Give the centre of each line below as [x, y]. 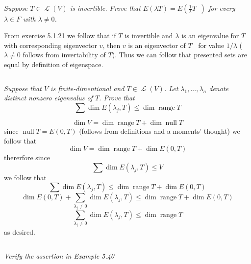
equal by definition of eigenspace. [54, 64]
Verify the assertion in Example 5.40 [59, 255]
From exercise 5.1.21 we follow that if [60, 35]
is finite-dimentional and [88, 88]
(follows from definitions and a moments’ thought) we [160, 131]
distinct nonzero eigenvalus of [48, 98]
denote [219, 88]
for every [222, 8]
